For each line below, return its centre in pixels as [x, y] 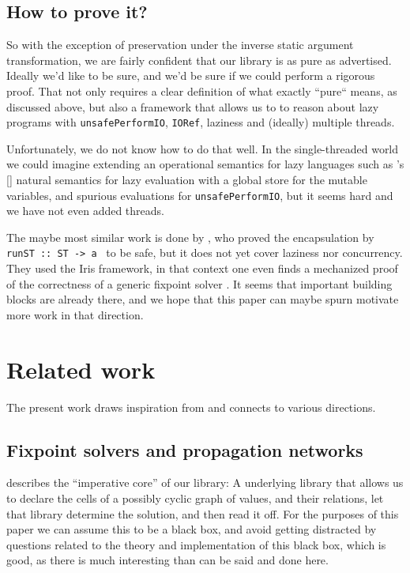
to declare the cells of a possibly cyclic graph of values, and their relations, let [195, 498]
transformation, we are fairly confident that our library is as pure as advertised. [199, 60]
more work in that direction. [75, 314]
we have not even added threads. [85, 211]
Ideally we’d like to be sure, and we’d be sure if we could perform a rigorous [191, 75]
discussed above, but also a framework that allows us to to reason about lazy [193, 106]
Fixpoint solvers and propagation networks [185, 449]
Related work [81, 369]
